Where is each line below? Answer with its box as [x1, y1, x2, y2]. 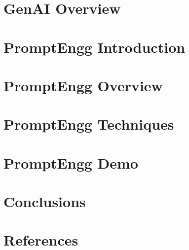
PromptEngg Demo [3, 152, 138, 173]
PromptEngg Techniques [3, 114, 174, 134]
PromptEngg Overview [3, 75, 163, 95]
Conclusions [3, 191, 86, 212]
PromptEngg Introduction [3, 36, 186, 57]
